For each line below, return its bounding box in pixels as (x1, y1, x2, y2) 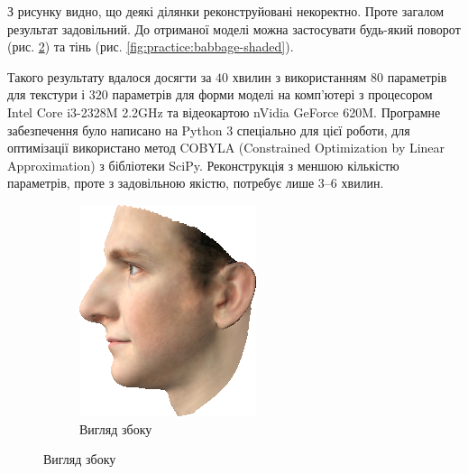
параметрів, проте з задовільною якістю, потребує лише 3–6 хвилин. (7, 173, 384, 192)
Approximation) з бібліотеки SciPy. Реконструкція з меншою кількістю (7, 155, 399, 174)
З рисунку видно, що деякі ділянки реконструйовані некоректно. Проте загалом (7, 2, 445, 20)
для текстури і (7, 85, 86, 104)
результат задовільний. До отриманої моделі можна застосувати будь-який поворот (7, 19, 461, 38)
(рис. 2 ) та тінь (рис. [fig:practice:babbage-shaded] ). (7, 37, 294, 56)
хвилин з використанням (232, 67, 367, 86)
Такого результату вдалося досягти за (7, 67, 212, 86)
